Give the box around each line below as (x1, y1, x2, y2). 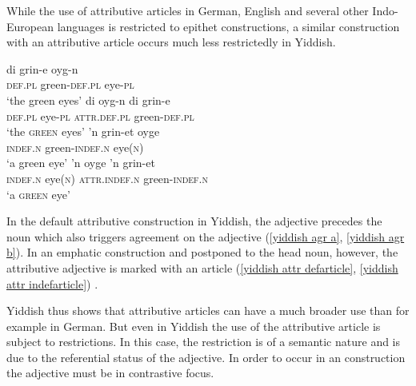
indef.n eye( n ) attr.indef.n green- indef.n (6, 169, 209, 186)
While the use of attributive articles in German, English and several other (6, 2, 369, 18)
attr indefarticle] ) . (6, 275, 98, 292)
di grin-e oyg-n (6, 60, 78, 77)
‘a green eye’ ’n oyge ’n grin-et (6, 154, 155, 171)
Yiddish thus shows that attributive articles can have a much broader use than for (6, 302, 410, 319)
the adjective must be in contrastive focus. (6, 364, 214, 381)
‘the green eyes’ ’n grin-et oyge (6, 123, 160, 140)
